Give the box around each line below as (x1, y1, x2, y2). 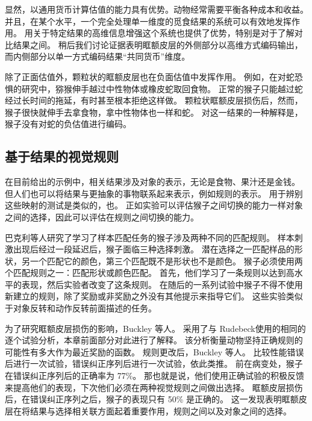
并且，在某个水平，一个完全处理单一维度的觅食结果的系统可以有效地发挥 (5, 14, 292, 27)
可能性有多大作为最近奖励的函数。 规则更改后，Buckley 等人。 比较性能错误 (5, 345, 304, 358)
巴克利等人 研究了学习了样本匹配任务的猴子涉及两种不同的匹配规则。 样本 (5, 231, 295, 243)
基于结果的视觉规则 (5, 147, 119, 166)
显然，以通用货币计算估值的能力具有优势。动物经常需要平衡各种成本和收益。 (5, 3, 308, 15)
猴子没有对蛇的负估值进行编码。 (5, 117, 131, 130)
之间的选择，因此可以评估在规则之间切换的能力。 (5, 210, 199, 223)
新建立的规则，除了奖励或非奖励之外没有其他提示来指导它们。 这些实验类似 (5, 290, 303, 302)
